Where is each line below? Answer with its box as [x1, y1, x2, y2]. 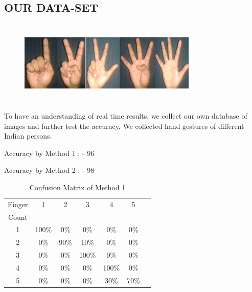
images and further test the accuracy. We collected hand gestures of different [4, 120, 244, 131]
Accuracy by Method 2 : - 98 [4, 165, 95, 175]
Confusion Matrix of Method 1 [29, 182, 126, 192]
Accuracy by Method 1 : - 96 [4, 147, 95, 158]
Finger [8, 198, 28, 209]
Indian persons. [4, 130, 52, 141]
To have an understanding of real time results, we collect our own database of [4, 110, 247, 121]
